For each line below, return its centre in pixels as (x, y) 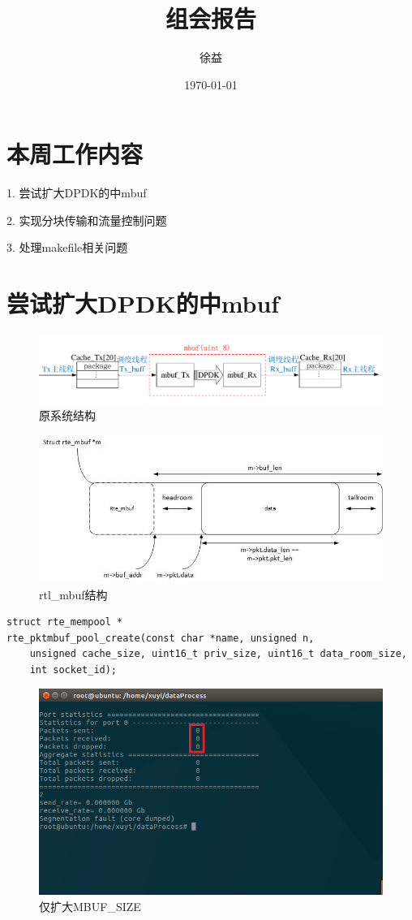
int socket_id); (73, 669)
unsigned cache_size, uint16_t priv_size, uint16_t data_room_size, (218, 654)
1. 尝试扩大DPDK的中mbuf (77, 193)
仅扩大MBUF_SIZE (90, 906)
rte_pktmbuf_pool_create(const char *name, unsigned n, (161, 638)
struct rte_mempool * (65, 622)
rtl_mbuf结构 (73, 594)
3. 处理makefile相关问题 (67, 247)
